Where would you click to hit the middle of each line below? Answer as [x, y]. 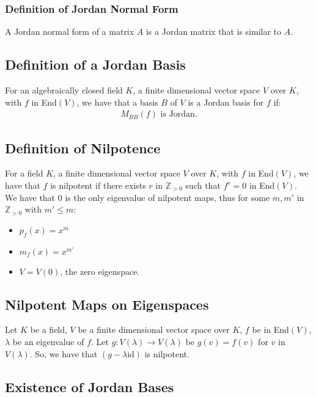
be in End [270, 330]
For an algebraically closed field [64, 90]
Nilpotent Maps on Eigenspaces [107, 304]
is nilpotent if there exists [98, 185]
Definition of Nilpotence [83, 148]
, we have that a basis [117, 102]
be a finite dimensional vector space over [154, 330]
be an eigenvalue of [48, 341]
